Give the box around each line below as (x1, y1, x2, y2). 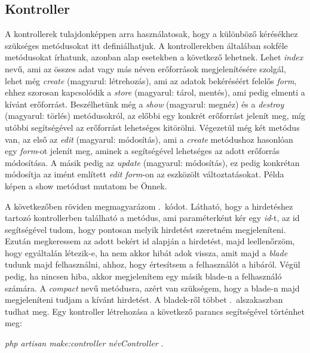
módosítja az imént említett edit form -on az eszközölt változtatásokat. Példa (5, 168, 284, 180)
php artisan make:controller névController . (5, 337, 164, 349)
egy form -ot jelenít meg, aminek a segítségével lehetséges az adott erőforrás (5, 145, 280, 157)
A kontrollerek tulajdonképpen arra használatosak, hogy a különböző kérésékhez (5, 27, 298, 40)
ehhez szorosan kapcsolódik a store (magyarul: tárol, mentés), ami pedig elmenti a (5, 86, 305, 99)
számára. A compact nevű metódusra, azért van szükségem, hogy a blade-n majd (5, 281, 300, 294)
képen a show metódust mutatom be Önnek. (5, 179, 167, 192)
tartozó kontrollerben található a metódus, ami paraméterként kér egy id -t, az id (5, 211, 300, 224)
